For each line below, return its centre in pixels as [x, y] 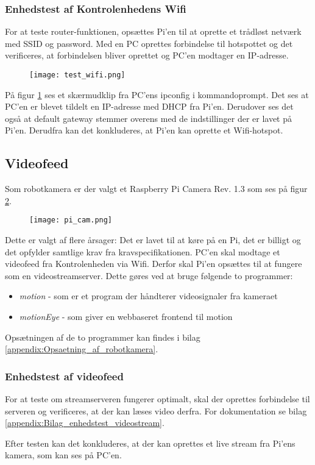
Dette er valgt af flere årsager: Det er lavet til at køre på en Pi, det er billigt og [153, 240]
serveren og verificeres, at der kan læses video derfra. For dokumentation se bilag [156, 410]
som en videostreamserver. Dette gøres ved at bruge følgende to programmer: [149, 275]
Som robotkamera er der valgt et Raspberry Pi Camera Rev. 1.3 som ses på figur [156, 189]
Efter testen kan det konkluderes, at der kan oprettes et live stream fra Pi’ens [150, 443]
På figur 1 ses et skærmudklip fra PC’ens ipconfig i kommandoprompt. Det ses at [157, 94]
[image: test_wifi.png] [77, 75]
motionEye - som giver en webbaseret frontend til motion [126, 317]
